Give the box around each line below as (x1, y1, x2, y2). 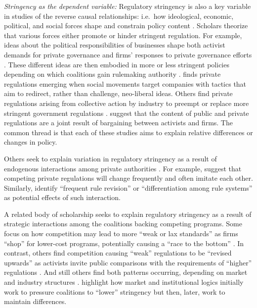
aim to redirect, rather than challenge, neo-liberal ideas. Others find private (4, 88, 233, 99)
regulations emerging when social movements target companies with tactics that (4, 78, 247, 89)
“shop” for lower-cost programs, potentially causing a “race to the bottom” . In (4, 238, 244, 248)
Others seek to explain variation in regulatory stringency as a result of (4, 153, 217, 163)
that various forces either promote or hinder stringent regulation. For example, (4, 30, 242, 40)
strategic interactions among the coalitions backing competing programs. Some (4, 218, 242, 229)
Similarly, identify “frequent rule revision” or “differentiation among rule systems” (4, 182, 253, 193)
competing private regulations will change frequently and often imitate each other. (4, 173, 253, 183)
